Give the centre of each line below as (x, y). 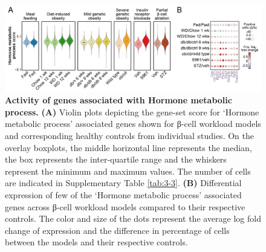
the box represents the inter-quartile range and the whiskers (116, 159)
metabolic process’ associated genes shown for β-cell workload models (133, 124)
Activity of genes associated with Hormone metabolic (118, 100)
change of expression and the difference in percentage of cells (117, 230)
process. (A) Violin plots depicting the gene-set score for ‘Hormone (132, 111)
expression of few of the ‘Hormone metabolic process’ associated (123, 195)
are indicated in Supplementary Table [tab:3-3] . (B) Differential (123, 183)
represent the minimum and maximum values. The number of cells (128, 171)
